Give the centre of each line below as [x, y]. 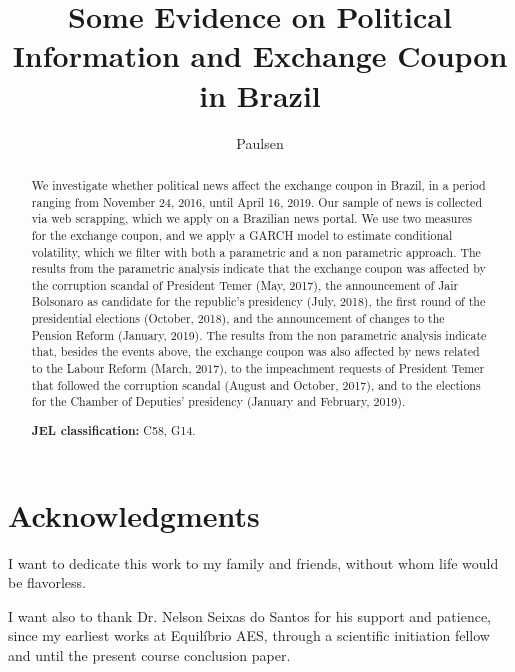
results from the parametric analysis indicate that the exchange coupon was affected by [258, 268]
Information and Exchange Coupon [260, 55]
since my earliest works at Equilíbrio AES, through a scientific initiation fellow [249, 635]
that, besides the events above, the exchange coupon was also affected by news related [255, 351]
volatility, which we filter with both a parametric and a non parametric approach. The [256, 251]
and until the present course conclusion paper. [149, 654]
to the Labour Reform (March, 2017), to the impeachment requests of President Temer [258, 368]
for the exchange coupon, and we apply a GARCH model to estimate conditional [242, 234]
